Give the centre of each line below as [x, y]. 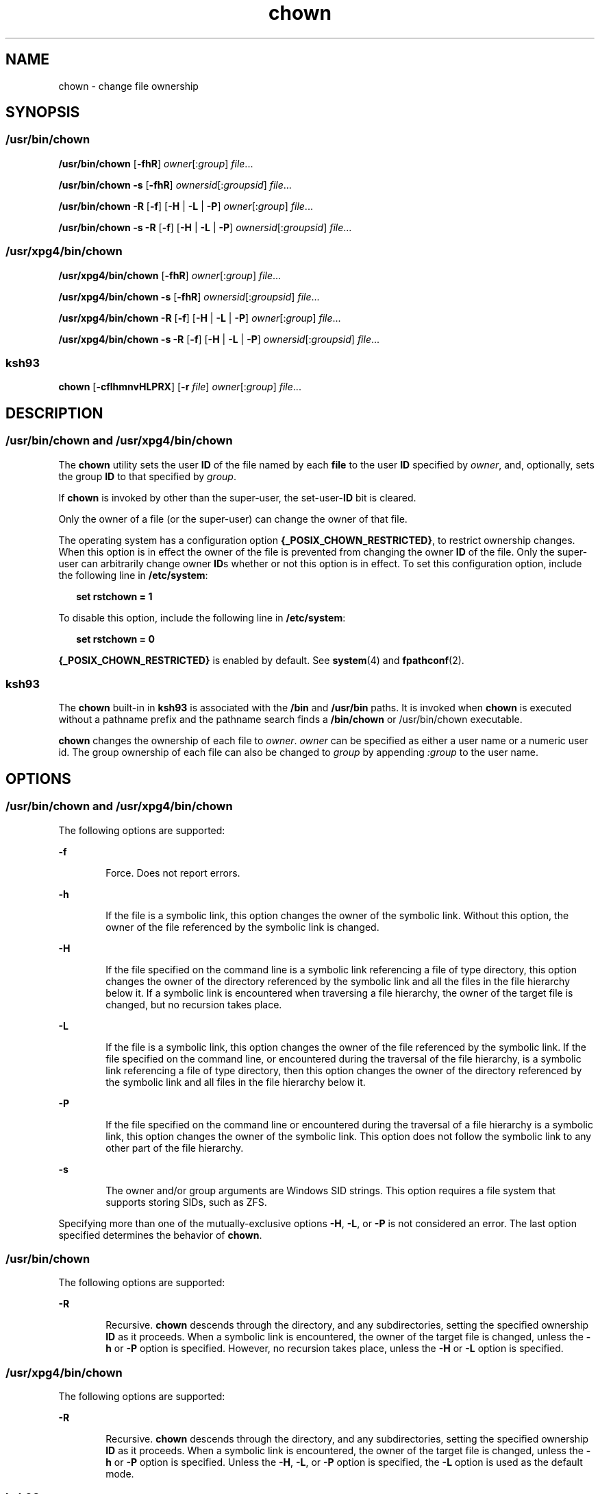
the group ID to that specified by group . [147, 476]
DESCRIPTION [54, 413]
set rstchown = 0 [115, 639]
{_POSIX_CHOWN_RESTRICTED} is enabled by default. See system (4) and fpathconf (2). [261, 660]
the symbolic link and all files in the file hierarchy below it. [236, 1082]
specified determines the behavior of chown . [160, 1235]
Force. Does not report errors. [173, 873]
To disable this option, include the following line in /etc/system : [202, 617]
